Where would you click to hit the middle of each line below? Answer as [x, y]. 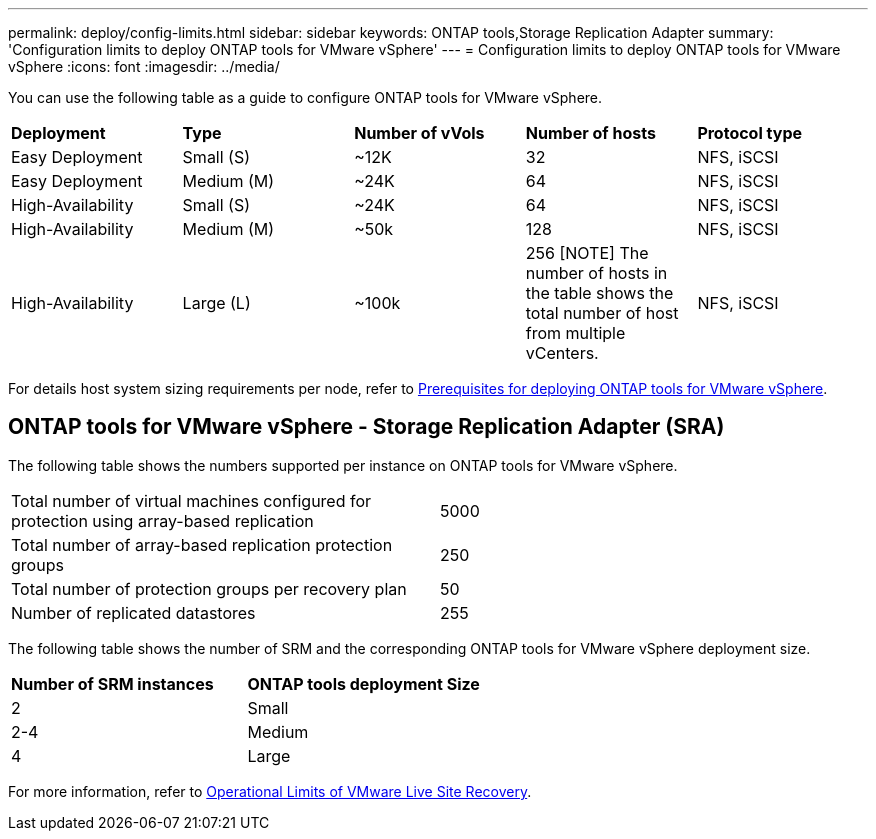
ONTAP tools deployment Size [363, 683]
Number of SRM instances [112, 683]
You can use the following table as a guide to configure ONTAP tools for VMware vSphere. [305, 97]
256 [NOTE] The [587, 253]
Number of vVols [419, 133]
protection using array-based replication [162, 520]
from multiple [575, 333]
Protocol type [750, 133]
